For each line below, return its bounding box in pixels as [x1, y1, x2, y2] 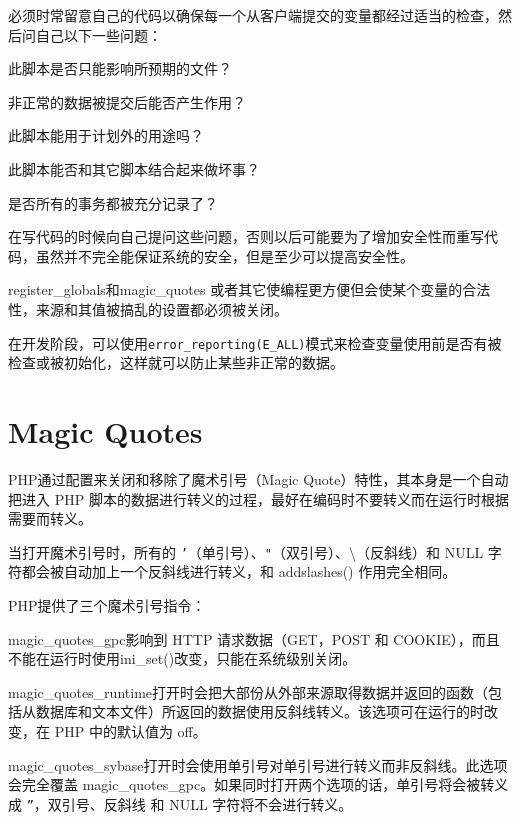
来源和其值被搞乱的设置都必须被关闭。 [35, 298, 288, 319]
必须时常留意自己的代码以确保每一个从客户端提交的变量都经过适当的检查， [8, 5, 498, 25]
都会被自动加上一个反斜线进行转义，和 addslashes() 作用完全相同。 [21, 561, 457, 582]
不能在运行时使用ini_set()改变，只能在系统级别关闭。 [8, 648, 357, 669]
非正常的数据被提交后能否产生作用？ [8, 91, 246, 112]
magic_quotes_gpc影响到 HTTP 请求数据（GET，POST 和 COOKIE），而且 [8, 628, 500, 649]
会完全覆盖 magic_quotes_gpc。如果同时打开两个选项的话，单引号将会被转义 [8, 774, 509, 795]
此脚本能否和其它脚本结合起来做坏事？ [8, 158, 260, 179]
